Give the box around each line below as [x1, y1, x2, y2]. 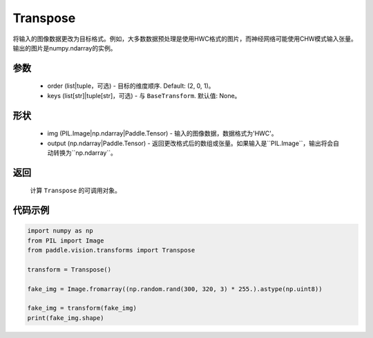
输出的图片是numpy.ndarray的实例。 [12, 44, 117, 52]
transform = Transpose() [27, 265, 112, 273]
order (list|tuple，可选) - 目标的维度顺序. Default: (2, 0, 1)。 [47, 82, 215, 90]
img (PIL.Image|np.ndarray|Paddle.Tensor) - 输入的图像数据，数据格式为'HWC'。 [47, 129, 278, 138]
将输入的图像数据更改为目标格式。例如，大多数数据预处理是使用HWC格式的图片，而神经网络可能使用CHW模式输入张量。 [12, 35, 357, 43]
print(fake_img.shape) [27, 314, 104, 321]
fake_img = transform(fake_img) [27, 304, 137, 312]
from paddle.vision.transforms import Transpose [27, 246, 195, 254]
